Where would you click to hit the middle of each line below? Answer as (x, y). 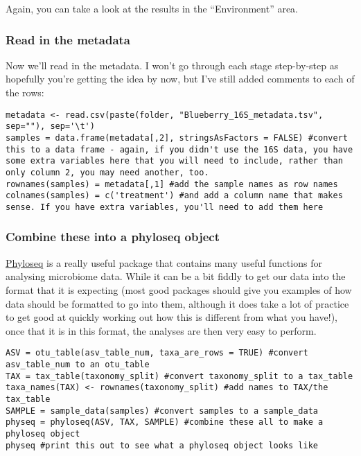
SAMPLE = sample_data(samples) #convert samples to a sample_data (162, 411)
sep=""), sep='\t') (50, 126)
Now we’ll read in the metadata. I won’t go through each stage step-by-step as (172, 65)
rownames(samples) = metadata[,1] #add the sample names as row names (172, 184)
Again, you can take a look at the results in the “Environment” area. (152, 8)
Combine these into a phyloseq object (113, 237)
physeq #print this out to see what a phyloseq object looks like (162, 445)
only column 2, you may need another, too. (107, 172)
